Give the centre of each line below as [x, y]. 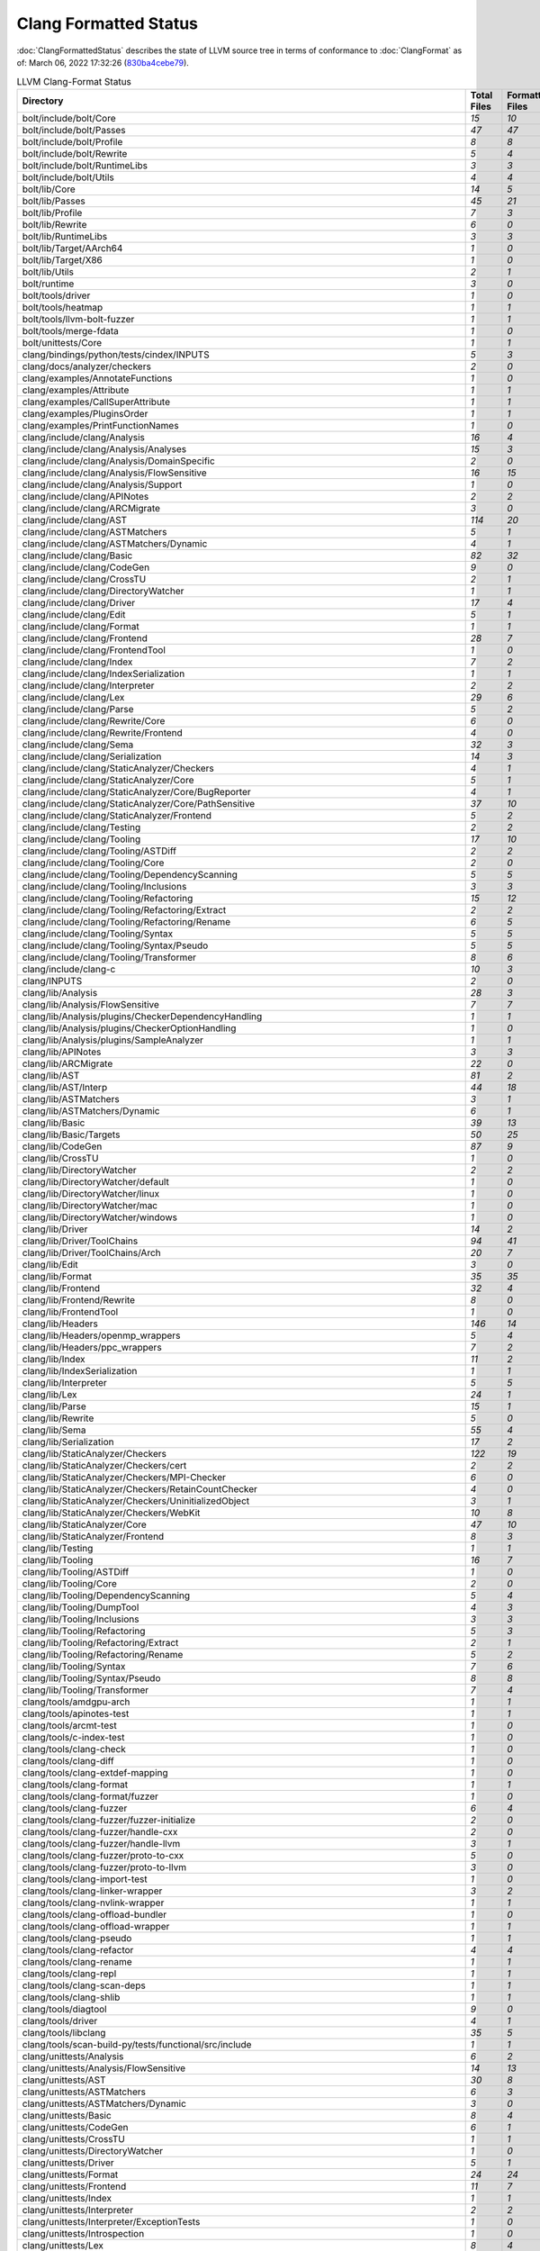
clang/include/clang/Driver [79, 602]
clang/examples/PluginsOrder [85, 413]
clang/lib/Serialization [68, 1442]
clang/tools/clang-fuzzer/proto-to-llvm [104, 1867]
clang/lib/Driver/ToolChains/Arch [91, 1252]
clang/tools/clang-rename [77, 1961]
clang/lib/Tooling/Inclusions [81, 1619]
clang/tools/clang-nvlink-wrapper [93, 1903]
